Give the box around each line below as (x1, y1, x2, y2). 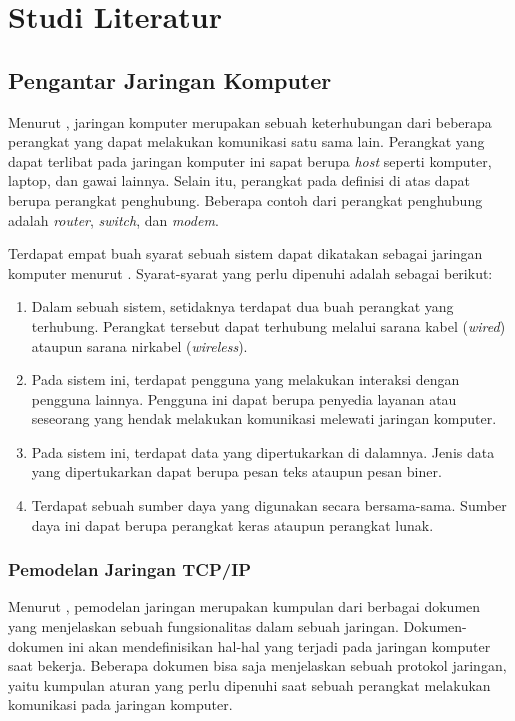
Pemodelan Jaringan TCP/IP (8, 557, 252, 582)
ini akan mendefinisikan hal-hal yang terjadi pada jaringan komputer (68, 635, 491, 656)
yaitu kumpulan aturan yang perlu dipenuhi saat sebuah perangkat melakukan (8, 674, 491, 695)
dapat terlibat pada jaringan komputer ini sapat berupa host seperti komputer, (8, 150, 492, 171)
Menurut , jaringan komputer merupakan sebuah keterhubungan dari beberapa (8, 111, 492, 132)
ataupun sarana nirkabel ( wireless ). (31, 335, 248, 356)
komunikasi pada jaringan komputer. (8, 694, 233, 715)
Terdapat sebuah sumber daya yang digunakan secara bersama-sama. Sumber (31, 495, 507, 516)
